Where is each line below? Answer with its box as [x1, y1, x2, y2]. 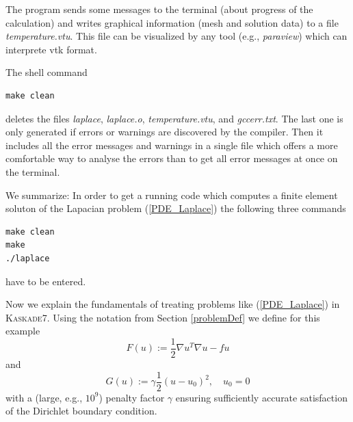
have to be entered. [5, 274, 86, 288]
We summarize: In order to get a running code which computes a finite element [5, 187, 338, 202]
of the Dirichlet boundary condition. [5, 404, 157, 418]
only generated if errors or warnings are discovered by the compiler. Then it [5, 124, 324, 139]
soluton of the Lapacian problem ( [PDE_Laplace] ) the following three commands [5, 201, 346, 215]
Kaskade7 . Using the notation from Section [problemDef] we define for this [5, 310, 320, 324]
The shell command [5, 65, 88, 79]
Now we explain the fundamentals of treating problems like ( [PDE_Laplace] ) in [5, 297, 340, 311]
